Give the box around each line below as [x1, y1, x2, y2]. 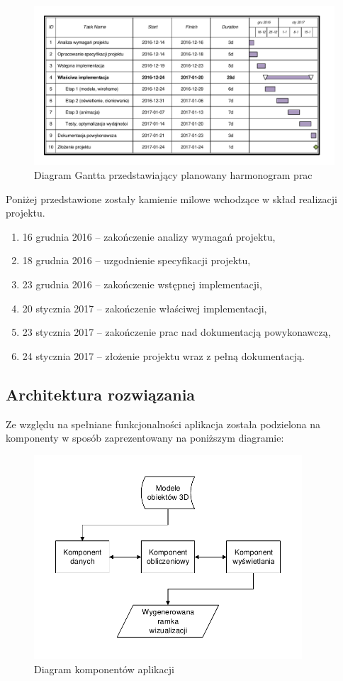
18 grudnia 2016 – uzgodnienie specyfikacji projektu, [22, 253, 251, 268]
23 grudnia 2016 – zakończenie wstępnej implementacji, [22, 276, 262, 291]
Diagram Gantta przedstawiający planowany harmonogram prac [34, 168, 313, 182]
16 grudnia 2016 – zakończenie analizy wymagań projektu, [22, 229, 276, 244]
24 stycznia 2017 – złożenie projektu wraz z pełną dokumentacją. [22, 348, 305, 363]
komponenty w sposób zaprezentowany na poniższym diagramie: [6, 430, 284, 445]
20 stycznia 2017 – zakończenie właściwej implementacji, [22, 300, 267, 315]
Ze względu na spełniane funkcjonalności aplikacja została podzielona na [6, 416, 321, 431]
